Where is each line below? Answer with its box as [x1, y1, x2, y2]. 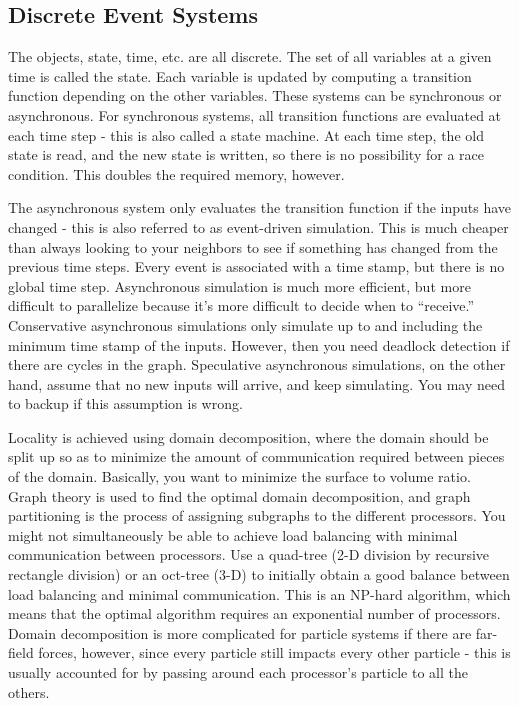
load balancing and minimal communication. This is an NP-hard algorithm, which [8, 583, 511, 604]
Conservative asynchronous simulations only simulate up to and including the [8, 314, 483, 335]
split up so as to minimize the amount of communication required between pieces [8, 446, 505, 467]
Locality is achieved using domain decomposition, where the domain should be [8, 426, 489, 447]
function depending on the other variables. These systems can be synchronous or [8, 85, 502, 106]
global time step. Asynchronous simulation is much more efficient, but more [8, 275, 471, 296]
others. [8, 681, 50, 702]
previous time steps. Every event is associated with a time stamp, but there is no [8, 256, 505, 277]
